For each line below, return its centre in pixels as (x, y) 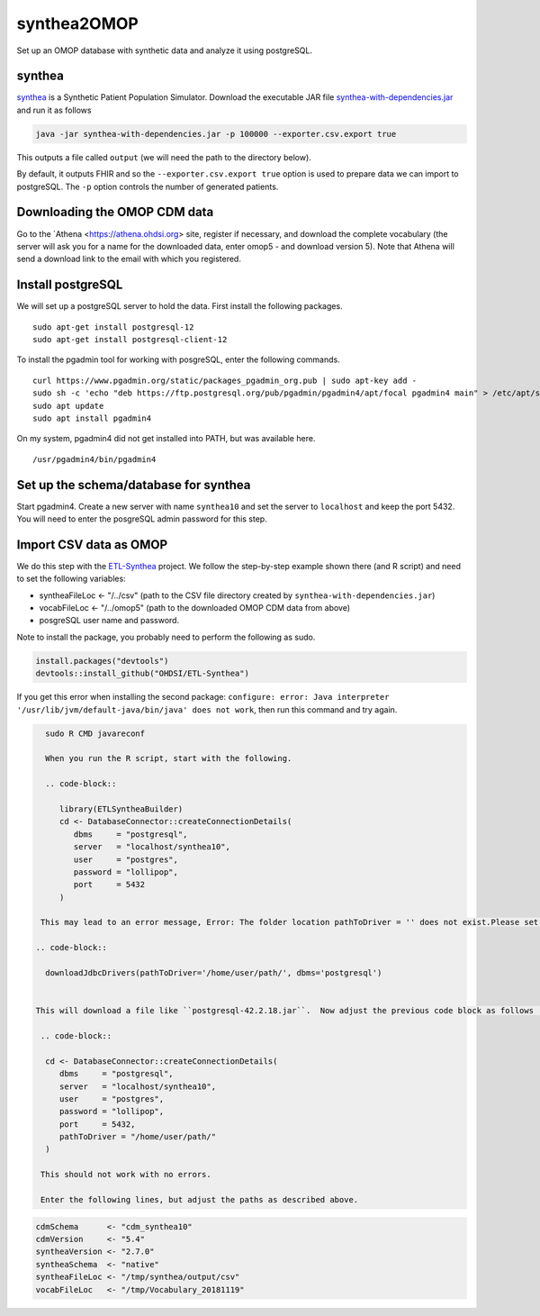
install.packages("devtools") (102, 661)
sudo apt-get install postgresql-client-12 (130, 339)
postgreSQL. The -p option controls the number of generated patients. (148, 186)
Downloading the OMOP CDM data (115, 212)
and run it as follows (54, 110)
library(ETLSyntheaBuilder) (121, 809)
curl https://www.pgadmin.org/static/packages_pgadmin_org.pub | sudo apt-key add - (225, 380)
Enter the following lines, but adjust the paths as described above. (200, 1200)
